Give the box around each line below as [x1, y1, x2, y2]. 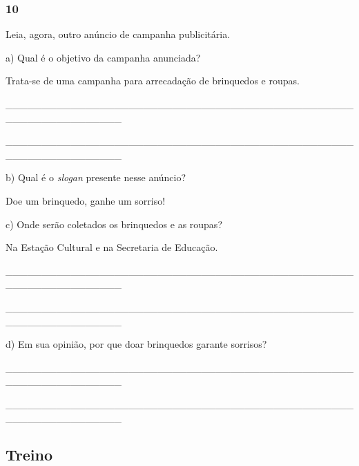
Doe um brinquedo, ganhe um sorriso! [6, 193, 166, 207]
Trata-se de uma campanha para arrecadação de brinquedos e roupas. [6, 73, 300, 88]
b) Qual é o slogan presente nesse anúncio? [6, 170, 186, 185]
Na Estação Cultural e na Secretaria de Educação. [6, 240, 218, 254]
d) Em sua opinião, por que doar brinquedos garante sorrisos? [6, 337, 267, 351]
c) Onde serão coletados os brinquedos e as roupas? [6, 216, 222, 231]
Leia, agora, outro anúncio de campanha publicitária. [6, 27, 231, 41]
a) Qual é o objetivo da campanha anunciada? [6, 50, 201, 64]
